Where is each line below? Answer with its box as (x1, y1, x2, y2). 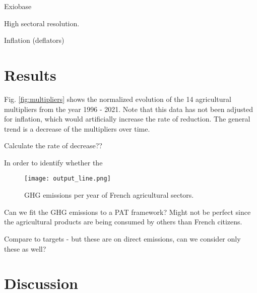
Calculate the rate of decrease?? (4, 140, 102, 151)
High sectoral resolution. (4, 18, 80, 28)
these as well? (4, 243, 46, 254)
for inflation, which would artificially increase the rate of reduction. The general (4, 113, 250, 124)
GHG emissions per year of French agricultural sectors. (24, 190, 194, 200)
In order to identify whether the (4, 157, 103, 167)
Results (4, 64, 56, 85)
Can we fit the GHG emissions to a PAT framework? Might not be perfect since (4, 206, 251, 217)
